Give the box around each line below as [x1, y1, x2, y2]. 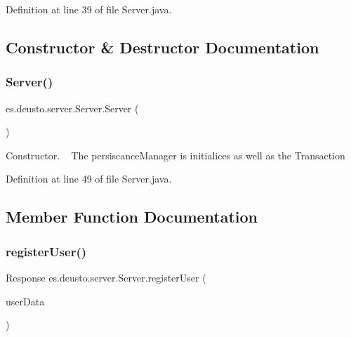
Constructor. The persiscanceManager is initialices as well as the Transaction [6, 147, 345, 162]
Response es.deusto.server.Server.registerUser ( [6, 270, 206, 284]
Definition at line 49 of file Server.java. [6, 171, 172, 186]
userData [6, 293, 45, 308]
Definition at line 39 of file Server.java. [6, 2, 172, 16]
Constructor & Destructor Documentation [6, 36, 319, 58]
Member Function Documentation [6, 206, 258, 227]
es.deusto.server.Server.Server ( [6, 100, 139, 115]
